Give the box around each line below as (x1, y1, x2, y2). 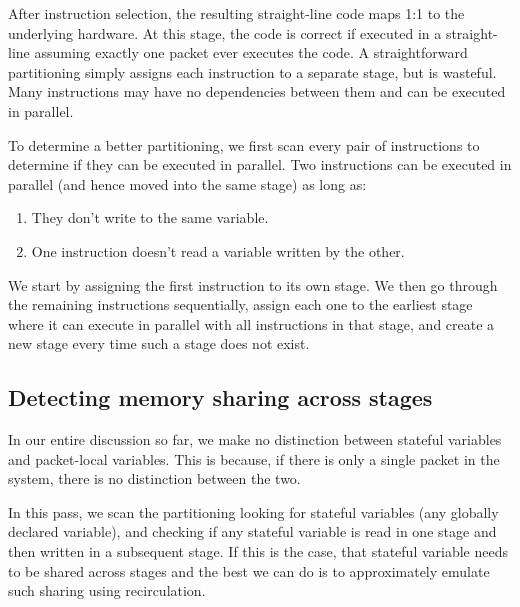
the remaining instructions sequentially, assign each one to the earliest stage (8, 294, 473, 315)
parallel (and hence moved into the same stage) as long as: (8, 173, 367, 194)
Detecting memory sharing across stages (8, 382, 433, 413)
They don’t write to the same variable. (31, 207, 269, 228)
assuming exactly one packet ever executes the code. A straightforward (34, 42, 468, 63)
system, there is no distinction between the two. (8, 468, 301, 489)
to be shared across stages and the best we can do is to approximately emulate (8, 560, 490, 581)
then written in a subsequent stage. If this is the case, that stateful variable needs (8, 541, 508, 562)
